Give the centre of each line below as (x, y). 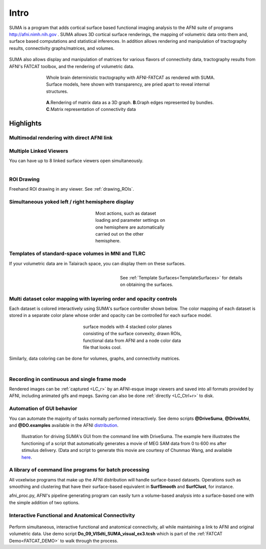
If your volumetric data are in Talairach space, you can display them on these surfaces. (97, 263)
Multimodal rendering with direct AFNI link (61, 138)
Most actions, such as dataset (126, 213)
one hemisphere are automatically (130, 227)
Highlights (25, 123)
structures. (57, 91)
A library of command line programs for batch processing (79, 470)
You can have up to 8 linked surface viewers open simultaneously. (76, 161)
